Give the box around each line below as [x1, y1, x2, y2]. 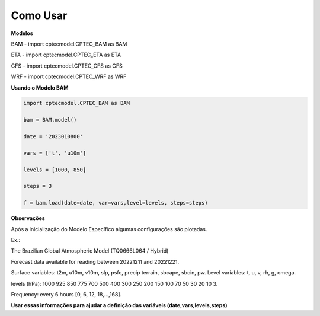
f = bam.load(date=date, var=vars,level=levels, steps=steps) [23, 199, 208, 206]
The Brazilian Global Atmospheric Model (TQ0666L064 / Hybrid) [11, 247, 169, 254]
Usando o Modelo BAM [11, 84, 69, 91]
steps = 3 [23, 183, 52, 190]
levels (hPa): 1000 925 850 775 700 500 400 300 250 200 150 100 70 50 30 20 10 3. [11, 280, 218, 287]
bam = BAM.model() [23, 116, 77, 123]
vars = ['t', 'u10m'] [23, 149, 87, 157]
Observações [11, 215, 46, 222]
